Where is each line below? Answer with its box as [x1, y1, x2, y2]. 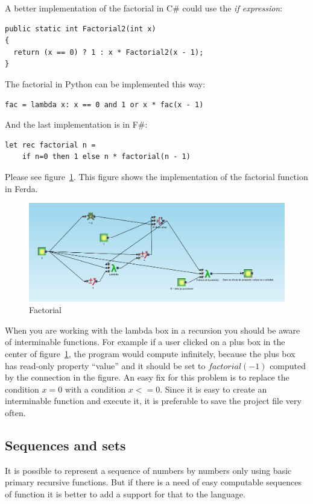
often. [5, 406, 26, 419]
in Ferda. [5, 182, 38, 194]
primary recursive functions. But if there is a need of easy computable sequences [5, 476, 302, 488]
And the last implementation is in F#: [5, 118, 148, 131]
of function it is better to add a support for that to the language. [5, 488, 245, 500]
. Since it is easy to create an [160, 382, 267, 395]
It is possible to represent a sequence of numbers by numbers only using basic [5, 464, 292, 476]
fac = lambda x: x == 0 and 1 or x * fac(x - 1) [5, 100, 204, 109]
